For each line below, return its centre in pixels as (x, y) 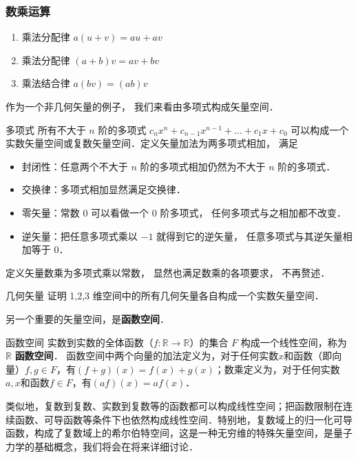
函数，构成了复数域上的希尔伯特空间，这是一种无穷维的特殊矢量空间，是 (169, 433)
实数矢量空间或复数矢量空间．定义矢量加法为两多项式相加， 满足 (152, 143)
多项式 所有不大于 (46, 129)
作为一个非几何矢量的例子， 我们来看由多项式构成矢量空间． (142, 106)
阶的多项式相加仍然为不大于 (203, 166)
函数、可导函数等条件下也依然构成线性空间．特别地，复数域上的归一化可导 (183, 419)
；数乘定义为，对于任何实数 (277, 369)
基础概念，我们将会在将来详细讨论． (116, 446)
